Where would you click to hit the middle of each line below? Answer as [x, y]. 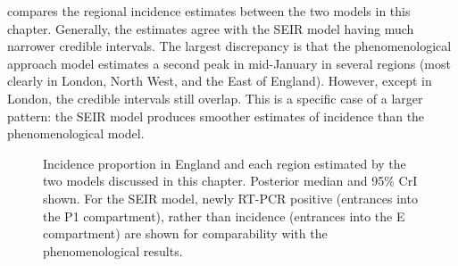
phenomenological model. [76, 133]
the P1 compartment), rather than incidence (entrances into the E [224, 216]
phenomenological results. [113, 250]
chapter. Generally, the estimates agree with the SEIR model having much [211, 28]
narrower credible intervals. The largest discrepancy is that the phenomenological [229, 46]
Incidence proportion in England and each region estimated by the [225, 163]
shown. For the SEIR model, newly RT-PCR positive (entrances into [230, 198]
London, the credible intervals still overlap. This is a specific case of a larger [215, 98]
